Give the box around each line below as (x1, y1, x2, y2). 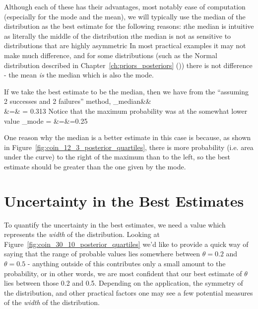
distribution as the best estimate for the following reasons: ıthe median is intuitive (4, 21, 254, 31)
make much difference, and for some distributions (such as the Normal (4, 50, 217, 60)
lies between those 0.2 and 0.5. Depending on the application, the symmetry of (4, 278, 243, 288)
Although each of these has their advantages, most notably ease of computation (4, 1, 246, 11)
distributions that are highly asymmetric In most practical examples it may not (4, 40, 246, 51)
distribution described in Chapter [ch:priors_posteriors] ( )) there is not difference (4, 60, 253, 70)
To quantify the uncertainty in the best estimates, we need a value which (4, 219, 226, 230)
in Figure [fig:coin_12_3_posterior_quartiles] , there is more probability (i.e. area (4, 142, 254, 152)
